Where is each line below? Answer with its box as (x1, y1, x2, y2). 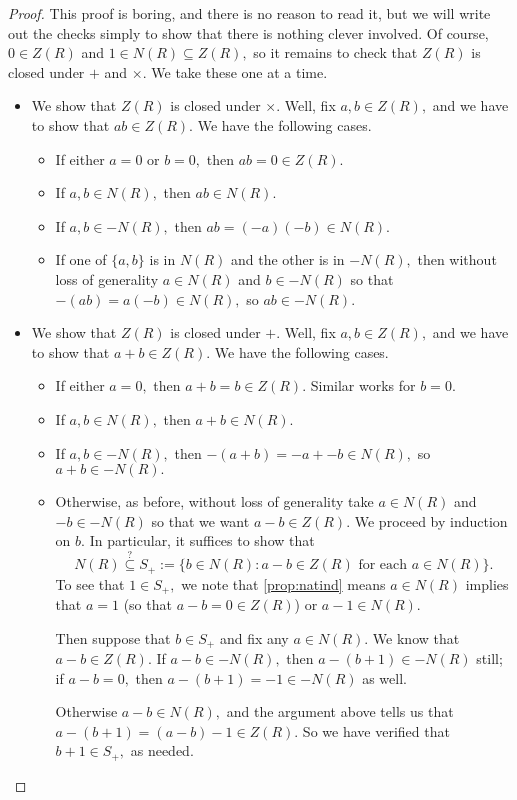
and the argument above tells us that (226, 701, 454, 722)
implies (465, 573, 509, 594)
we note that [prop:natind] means (181, 573, 386, 594)
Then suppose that (55, 627, 171, 648)
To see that (55, 573, 125, 594)
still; (476, 648, 503, 669)
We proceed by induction (354, 510, 508, 531)
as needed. (130, 740, 194, 761)
